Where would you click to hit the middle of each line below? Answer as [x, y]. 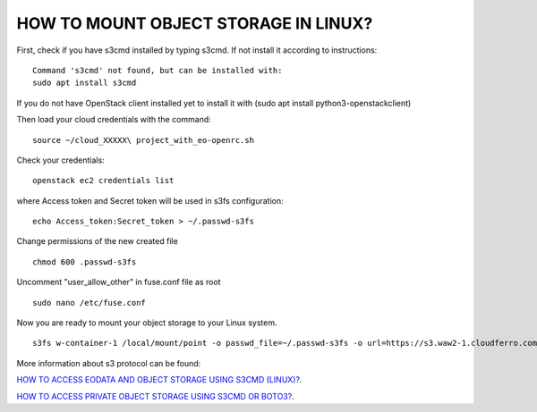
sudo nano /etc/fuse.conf [89, 303]
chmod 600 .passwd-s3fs [85, 262]
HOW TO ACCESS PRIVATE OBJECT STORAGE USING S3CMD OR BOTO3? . [155, 396]
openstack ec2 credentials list [103, 181]
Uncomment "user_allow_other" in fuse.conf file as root [119, 282]
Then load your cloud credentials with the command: [114, 120]
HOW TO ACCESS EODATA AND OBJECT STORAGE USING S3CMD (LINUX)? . [159, 380]
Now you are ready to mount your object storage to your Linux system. [147, 323]
